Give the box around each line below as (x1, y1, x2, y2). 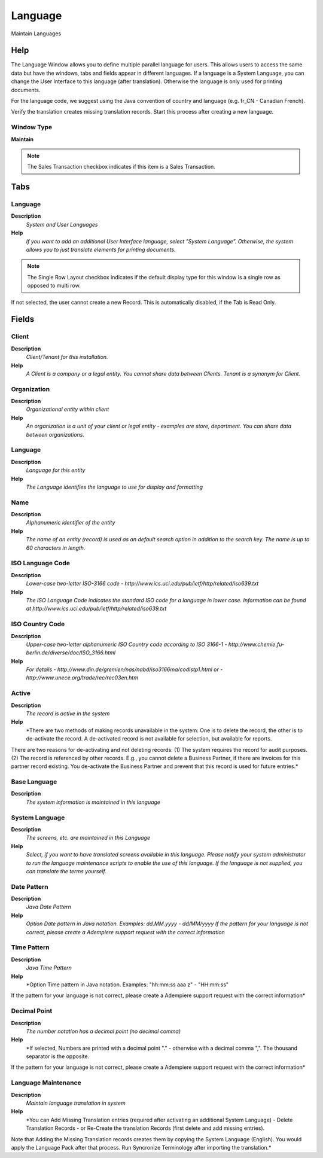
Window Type (11, 123, 53, 132)
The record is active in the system (26, 709, 110, 717)
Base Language (11, 778, 57, 786)
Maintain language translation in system (26, 1099, 126, 1107)
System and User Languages (26, 221, 98, 228)
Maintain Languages (11, 30, 62, 37)
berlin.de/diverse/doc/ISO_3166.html (26, 649, 116, 656)
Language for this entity (26, 467, 86, 474)
